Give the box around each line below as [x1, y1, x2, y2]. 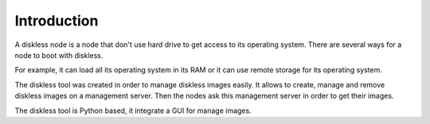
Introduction [14, 12, 99, 29]
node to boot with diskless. [14, 50, 104, 60]
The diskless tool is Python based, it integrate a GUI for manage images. [14, 106, 252, 115]
